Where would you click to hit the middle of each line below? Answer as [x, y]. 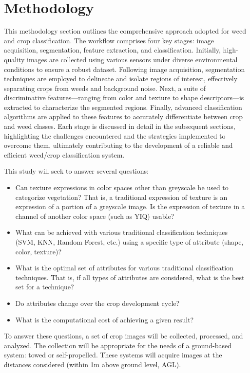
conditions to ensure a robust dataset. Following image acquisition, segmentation [125, 69]
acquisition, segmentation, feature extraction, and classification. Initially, [112, 50]
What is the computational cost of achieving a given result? [105, 319]
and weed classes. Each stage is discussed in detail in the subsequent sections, [120, 126]
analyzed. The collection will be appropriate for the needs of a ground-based [118, 345]
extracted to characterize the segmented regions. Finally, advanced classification [123, 107]
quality [14, 59]
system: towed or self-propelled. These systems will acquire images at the [113, 355]
